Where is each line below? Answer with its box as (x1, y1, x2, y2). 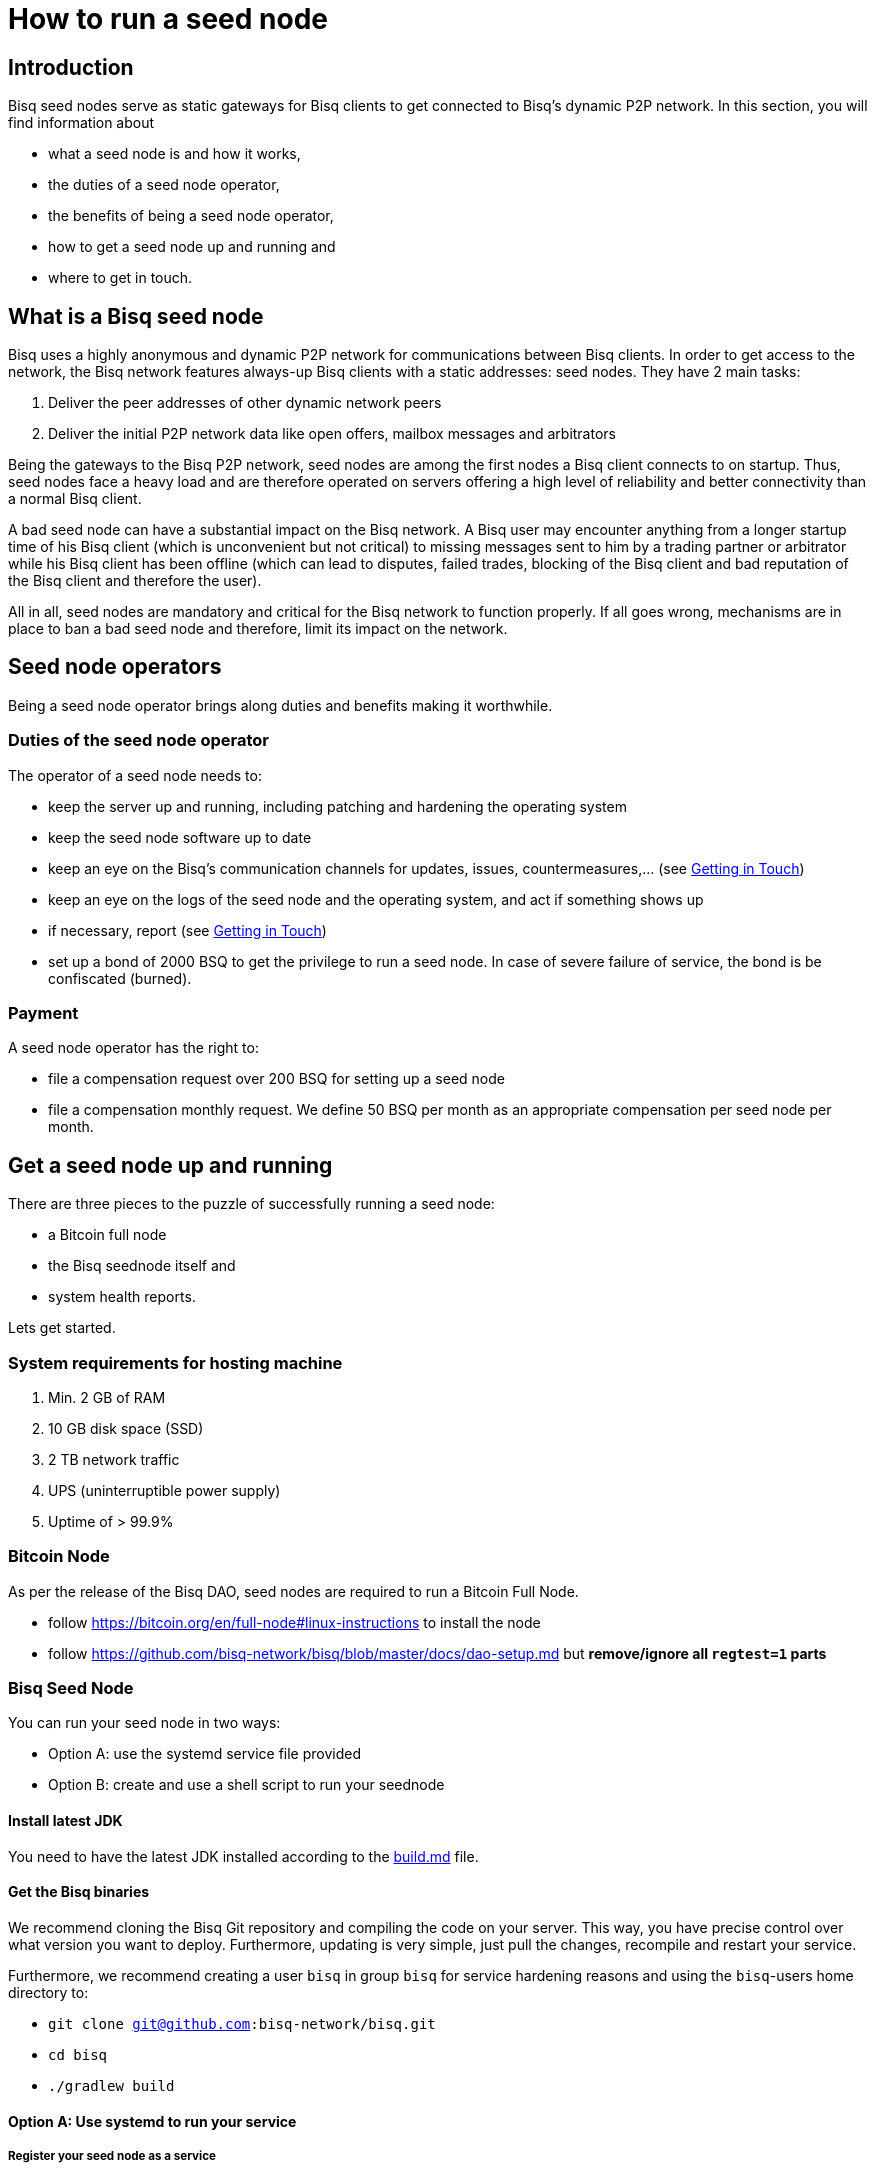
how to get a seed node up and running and (48, 238, 336, 256)
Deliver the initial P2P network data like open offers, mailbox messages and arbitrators (48, 425, 616, 443)
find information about (8, 114, 155, 132)
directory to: (8, 1983, 89, 2001)
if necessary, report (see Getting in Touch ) (48, 921, 327, 939)
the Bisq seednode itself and (48, 1257, 236, 1275)
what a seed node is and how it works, (48, 145, 301, 163)
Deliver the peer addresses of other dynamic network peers (48, 394, 442, 412)
